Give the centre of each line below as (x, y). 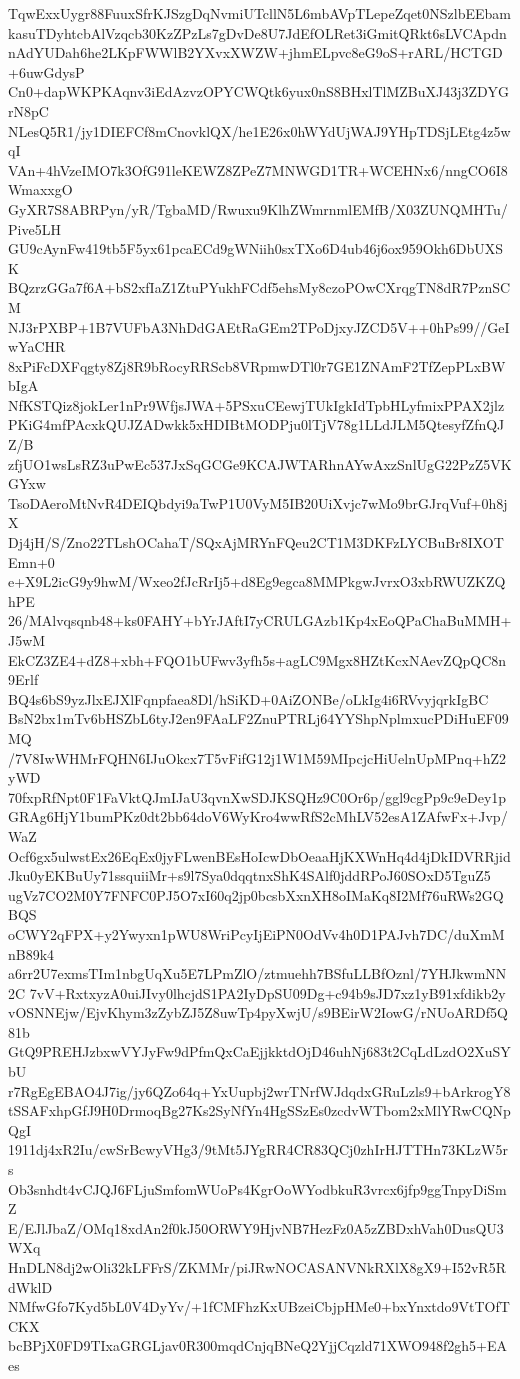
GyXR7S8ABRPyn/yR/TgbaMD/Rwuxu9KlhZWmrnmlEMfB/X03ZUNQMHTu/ (258, 208)
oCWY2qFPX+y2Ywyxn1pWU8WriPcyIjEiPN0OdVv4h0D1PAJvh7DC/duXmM (256, 933)
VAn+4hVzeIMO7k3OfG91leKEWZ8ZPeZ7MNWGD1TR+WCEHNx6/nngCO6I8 (258, 169)
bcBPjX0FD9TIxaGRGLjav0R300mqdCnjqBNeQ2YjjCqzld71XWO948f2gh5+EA (258, 1345)
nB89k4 (31, 953)
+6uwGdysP (46, 71)
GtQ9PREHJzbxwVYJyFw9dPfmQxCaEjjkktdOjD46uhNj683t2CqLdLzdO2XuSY (259, 1051)
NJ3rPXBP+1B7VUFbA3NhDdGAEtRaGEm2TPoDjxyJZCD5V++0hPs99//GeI (259, 326)
